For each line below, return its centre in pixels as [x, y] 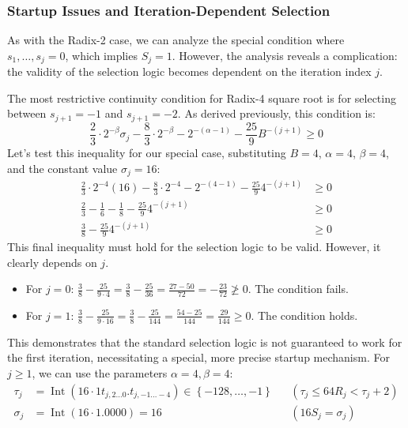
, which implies [101, 55]
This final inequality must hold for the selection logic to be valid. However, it [194, 246]
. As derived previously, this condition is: [276, 113]
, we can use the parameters [100, 372]
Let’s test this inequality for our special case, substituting [147, 152]
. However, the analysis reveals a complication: [285, 55]
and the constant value [62, 168]
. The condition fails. [298, 289]
